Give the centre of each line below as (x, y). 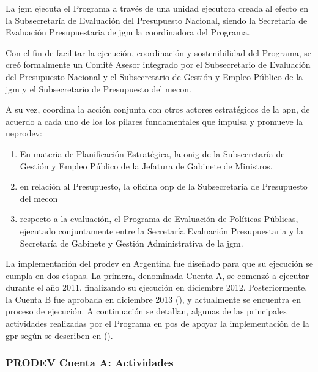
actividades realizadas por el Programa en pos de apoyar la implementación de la (157, 323)
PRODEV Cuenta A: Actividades (90, 363)
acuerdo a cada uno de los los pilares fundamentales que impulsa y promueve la (154, 121)
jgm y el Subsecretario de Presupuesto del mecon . (98, 88)
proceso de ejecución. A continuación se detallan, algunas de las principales (146, 311)
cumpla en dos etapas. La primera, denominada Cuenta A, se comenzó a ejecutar (157, 275)
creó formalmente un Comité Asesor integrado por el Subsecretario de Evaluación (158, 65)
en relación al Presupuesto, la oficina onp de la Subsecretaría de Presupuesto (164, 186)
